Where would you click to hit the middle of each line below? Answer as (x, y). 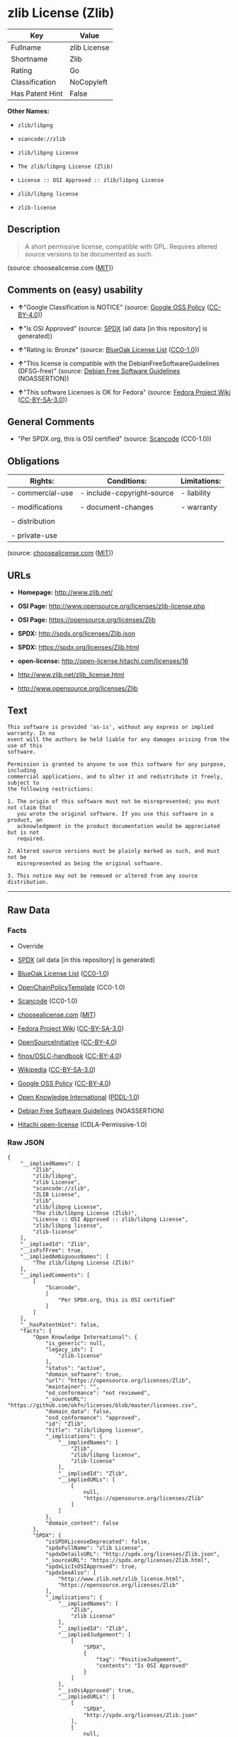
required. (31, 838)
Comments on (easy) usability (75, 290)
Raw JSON (26, 1143)
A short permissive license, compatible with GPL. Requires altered (121, 247)
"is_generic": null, (75, 1343)
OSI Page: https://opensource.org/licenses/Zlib (86, 620)
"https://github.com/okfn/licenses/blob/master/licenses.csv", (103, 1405)
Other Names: (28, 111)
